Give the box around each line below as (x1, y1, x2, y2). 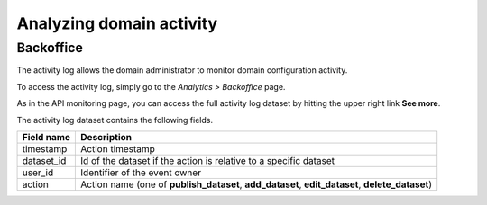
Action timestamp (80, 142, 155, 155)
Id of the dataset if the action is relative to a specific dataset (80, 154, 335, 166)
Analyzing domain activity (16, 13, 218, 33)
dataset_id (22, 154, 67, 166)
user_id (22, 166, 54, 179)
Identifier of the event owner (80, 166, 202, 179)
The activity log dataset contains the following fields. (16, 114, 214, 125)
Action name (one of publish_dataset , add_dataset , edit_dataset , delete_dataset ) (80, 178, 433, 191)
